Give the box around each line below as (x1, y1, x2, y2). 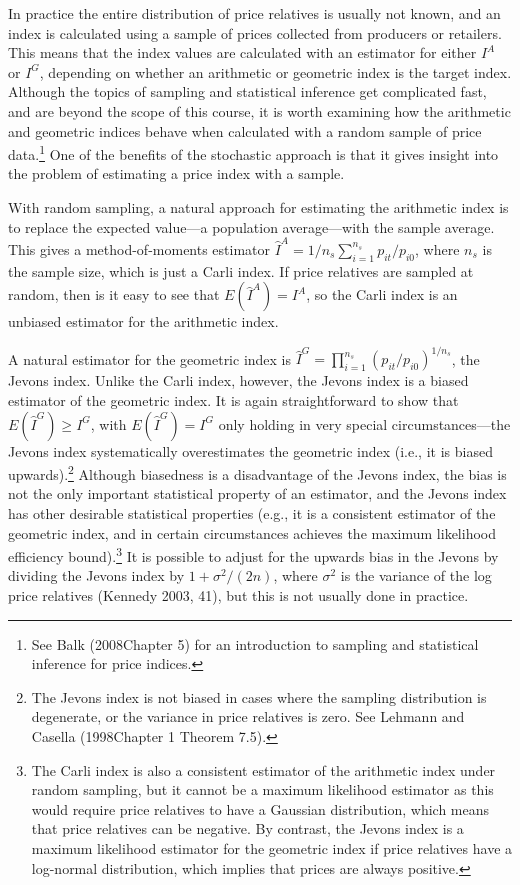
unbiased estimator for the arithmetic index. (8, 311, 279, 332)
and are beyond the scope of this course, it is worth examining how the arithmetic (8, 100, 511, 121)
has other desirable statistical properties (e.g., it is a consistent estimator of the (8, 503, 496, 524)
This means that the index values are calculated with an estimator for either (8, 42, 477, 63)
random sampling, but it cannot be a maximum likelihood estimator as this (31, 779, 494, 800)
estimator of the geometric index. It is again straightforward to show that (8, 389, 459, 410)
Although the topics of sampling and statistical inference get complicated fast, (8, 81, 487, 102)
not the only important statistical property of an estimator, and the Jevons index (8, 483, 507, 504)
